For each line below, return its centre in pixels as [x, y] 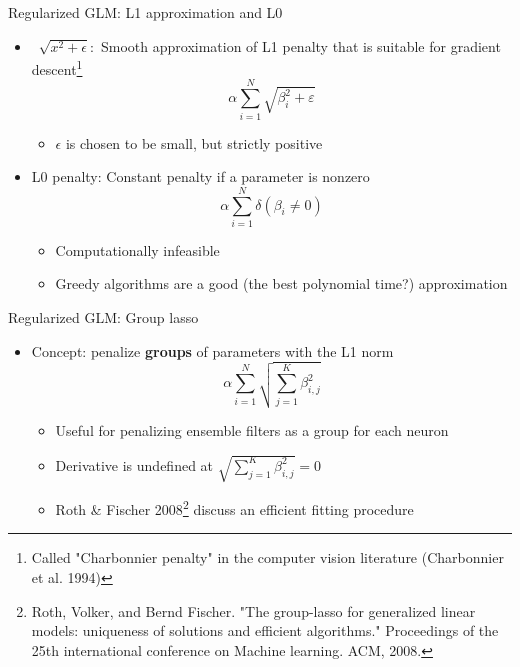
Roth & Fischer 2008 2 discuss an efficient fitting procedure [234, 507]
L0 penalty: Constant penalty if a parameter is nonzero [200, 176]
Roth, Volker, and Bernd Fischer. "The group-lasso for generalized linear [253, 610]
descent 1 [57, 67]
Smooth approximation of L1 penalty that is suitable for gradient [300, 45]
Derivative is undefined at [134, 464]
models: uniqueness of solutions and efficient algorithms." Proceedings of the [265, 630]
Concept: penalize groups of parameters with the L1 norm [212, 350]
